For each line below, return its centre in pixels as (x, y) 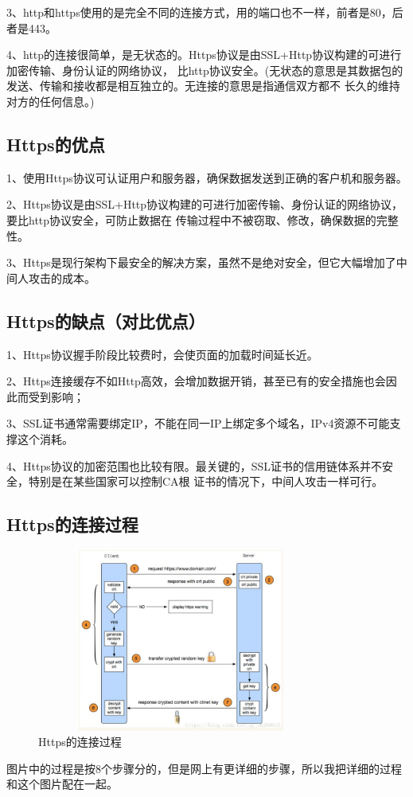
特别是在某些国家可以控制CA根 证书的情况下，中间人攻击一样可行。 (206, 481)
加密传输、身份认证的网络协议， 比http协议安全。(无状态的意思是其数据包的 (205, 70)
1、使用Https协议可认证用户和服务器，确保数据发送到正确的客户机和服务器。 (207, 177)
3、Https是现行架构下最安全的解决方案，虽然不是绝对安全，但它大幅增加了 (201, 262)
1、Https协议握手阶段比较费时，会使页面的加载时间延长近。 (162, 354)
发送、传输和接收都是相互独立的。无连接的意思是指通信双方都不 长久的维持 (203, 86)
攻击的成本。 (62, 277)
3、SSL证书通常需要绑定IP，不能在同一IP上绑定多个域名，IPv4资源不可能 (198, 423)
